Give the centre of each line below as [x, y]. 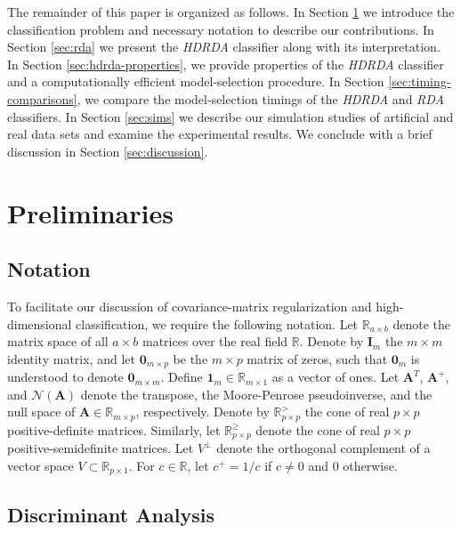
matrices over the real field [215, 341]
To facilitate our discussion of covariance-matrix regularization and [190, 306]
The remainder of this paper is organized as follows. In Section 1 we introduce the [231, 12]
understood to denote [65, 377]
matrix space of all [58, 341]
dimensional [40, 323]
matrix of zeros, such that [317, 358]
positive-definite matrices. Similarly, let [114, 429]
